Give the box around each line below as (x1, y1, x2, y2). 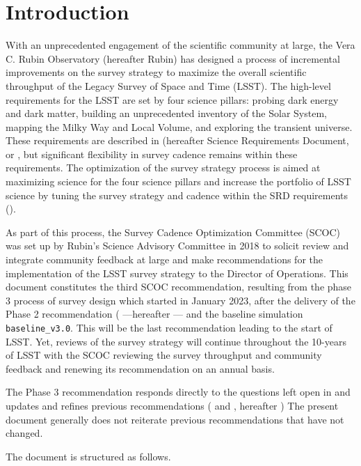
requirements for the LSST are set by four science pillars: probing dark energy (6, 92, 339, 107)
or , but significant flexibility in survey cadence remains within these (6, 146, 298, 161)
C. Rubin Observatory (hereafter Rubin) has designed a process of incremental (6, 51, 340, 65)
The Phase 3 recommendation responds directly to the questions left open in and (6, 385, 351, 399)
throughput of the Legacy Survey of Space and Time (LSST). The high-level (6, 78, 331, 93)
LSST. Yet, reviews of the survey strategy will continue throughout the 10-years (6, 334, 346, 348)
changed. (6, 426, 43, 440)
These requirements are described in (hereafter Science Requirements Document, (6, 133, 349, 148)
